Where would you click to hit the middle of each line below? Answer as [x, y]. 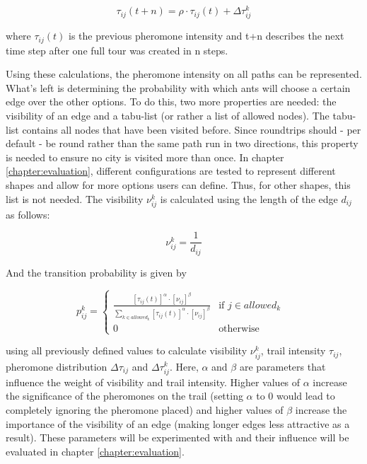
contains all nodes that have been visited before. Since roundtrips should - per [192, 129]
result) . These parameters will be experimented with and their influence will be [177, 437]
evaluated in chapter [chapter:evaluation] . [95, 451]
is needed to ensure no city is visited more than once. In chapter [145, 157]
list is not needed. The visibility [75, 198]
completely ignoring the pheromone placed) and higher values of [145, 409]
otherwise [239, 329]
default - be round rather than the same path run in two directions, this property [182, 143]
